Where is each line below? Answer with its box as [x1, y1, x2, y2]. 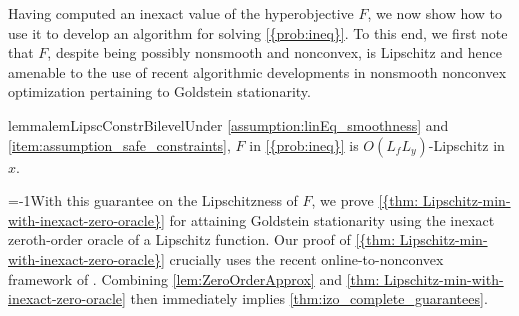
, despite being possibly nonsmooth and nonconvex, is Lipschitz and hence [47, 42, 502, 63]
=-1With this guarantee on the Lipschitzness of [8, 190, 298, 211]
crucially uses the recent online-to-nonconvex [169, 248, 444, 269]
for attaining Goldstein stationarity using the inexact [169, 209, 495, 230]
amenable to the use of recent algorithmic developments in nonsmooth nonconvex [8, 61, 507, 82]
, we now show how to [367, 3, 503, 23]
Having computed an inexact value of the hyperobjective [8, 3, 354, 23]
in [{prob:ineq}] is [249, 134, 359, 155]
